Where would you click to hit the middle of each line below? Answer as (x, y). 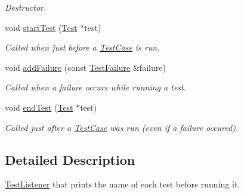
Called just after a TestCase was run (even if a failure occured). (122, 127)
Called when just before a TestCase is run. (82, 47)
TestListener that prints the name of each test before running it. (123, 184)
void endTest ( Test (39, 107)
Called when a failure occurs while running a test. (96, 87)
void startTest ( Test (41, 27)
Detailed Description (70, 159)
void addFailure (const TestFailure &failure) (85, 67)
